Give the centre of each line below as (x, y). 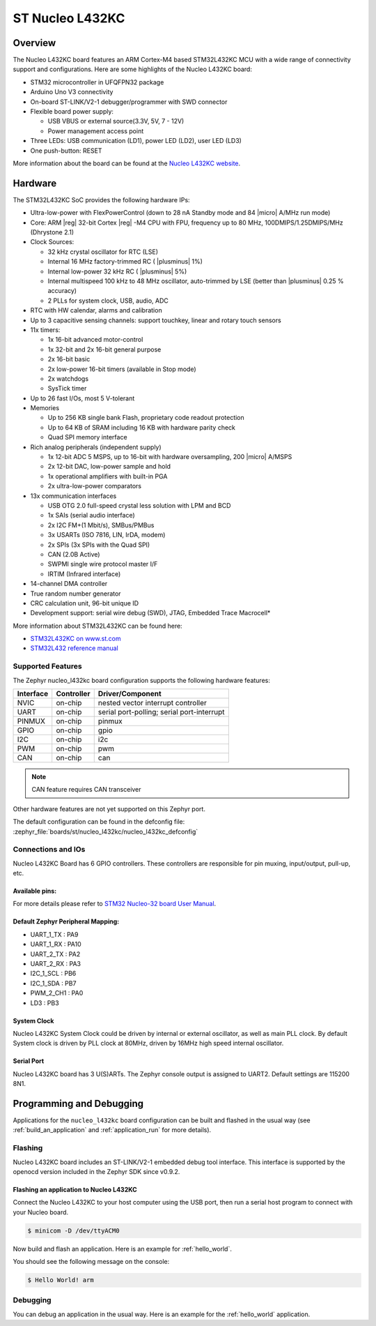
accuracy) (62, 291)
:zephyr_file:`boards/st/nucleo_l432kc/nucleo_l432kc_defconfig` (105, 831)
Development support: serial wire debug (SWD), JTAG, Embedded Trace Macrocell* (150, 613)
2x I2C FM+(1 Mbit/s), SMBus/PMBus (101, 525)
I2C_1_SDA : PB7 (53, 983)
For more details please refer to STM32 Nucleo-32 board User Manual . (115, 904)
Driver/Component (130, 693)
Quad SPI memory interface (88, 437)
